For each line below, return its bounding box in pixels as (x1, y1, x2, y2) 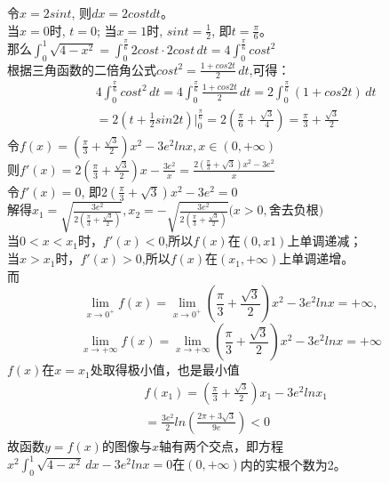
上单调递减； (287, 231, 362, 250)
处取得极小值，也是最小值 (90, 360, 240, 379)
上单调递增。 (279, 249, 354, 268)
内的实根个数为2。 (240, 455, 346, 473)
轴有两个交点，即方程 (158, 436, 283, 455)
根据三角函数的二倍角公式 (7, 60, 156, 78)
